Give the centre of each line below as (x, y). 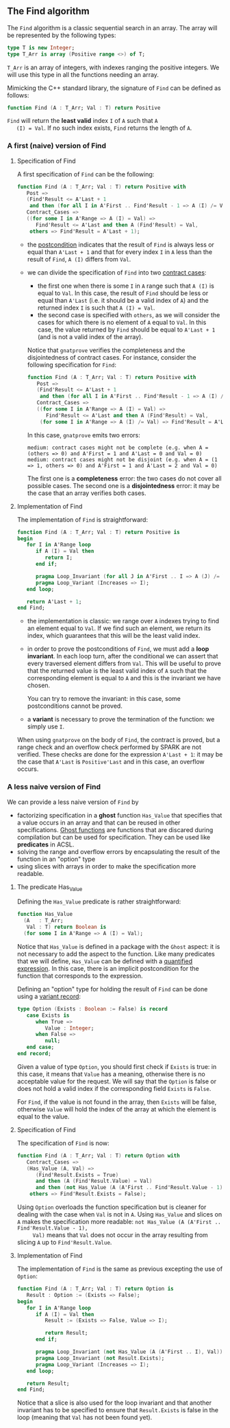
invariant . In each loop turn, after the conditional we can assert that (123, 656)
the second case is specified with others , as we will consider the (129, 314)
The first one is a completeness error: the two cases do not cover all (124, 478)
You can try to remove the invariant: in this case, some (104, 699)
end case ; (40, 1047)
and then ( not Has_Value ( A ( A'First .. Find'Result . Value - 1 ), (130, 1188)
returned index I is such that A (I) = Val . (96, 308)
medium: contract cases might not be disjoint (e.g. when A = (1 (122, 459)
